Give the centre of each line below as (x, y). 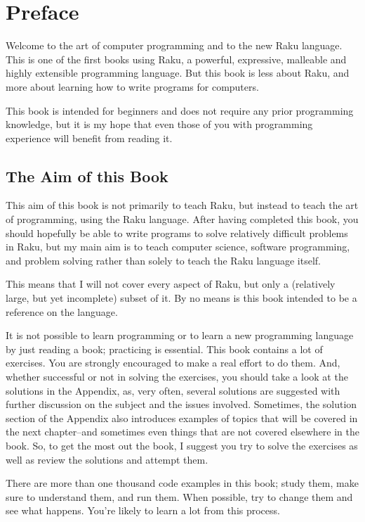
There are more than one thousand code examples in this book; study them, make (182, 483)
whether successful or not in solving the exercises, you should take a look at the (177, 377)
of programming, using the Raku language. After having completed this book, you (182, 219)
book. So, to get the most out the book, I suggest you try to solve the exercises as (182, 445)
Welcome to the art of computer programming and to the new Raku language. (174, 45)
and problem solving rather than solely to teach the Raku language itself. (163, 260)
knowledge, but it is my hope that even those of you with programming (159, 124)
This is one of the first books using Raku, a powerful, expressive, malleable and (176, 59)
